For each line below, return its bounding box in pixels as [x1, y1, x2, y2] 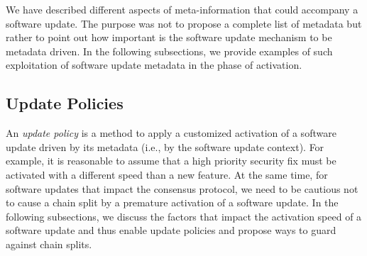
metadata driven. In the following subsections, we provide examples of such [6, 43, 333, 58]
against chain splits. [6, 236, 92, 251]
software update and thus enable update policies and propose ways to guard [6, 223, 336, 238]
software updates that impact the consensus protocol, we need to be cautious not [6, 181, 358, 196]
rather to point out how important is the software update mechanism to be [6, 30, 332, 45]
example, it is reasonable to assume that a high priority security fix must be [6, 153, 336, 168]
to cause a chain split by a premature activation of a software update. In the [6, 195, 339, 210]
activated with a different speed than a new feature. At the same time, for [6, 167, 328, 182]
